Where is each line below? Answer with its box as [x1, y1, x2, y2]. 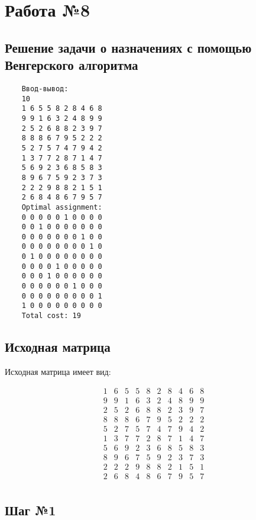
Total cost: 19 [21, 312, 81, 320]
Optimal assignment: [21, 203, 102, 211]
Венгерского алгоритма [5, 56, 138, 74]
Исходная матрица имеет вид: [5, 365, 111, 377]
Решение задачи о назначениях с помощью [5, 38, 252, 56]
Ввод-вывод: [21, 84, 69, 93]
